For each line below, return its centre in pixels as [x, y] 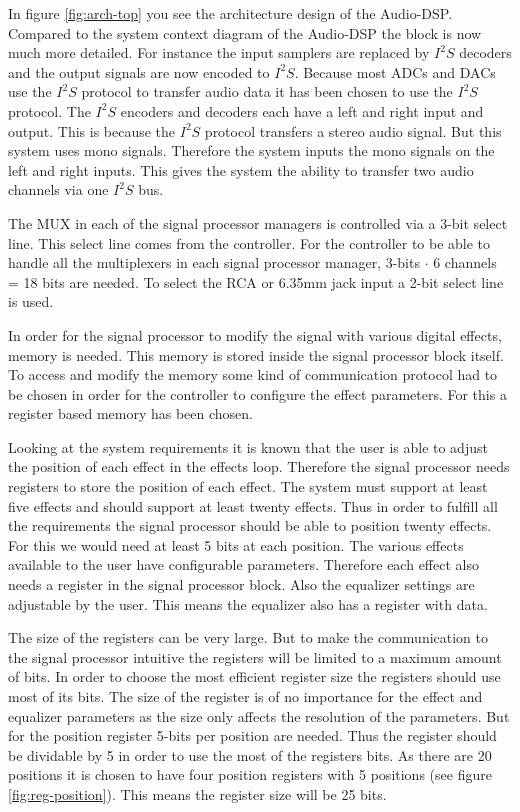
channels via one [58, 189]
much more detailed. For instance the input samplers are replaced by [219, 52]
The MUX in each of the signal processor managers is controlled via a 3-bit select [258, 222]
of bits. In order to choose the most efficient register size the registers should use [254, 676]
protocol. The [49, 110]
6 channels [465, 262]
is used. [31, 301]
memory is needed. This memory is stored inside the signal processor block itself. [256, 354]
